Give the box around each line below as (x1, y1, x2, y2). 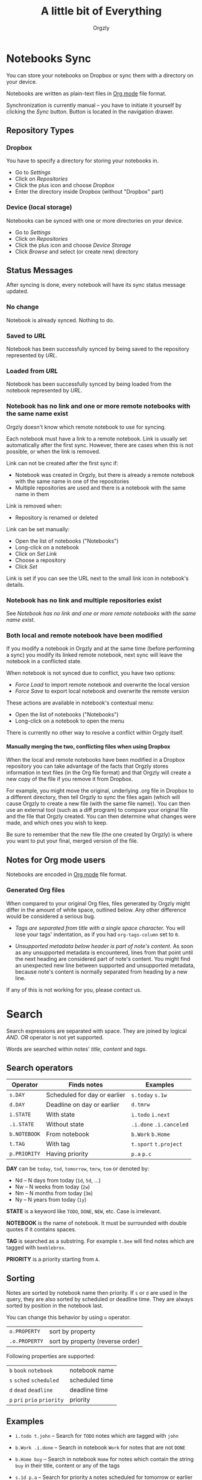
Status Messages (6, 266, 74, 276)
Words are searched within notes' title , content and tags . (6, 1045, 147, 1053)
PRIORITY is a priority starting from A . (6, 1255, 100, 1263)
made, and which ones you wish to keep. (6, 819, 108, 826)
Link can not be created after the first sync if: (6, 459, 119, 467)
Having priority (46, 1150, 89, 1158)
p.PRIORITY (9, 1150, 40, 1157)
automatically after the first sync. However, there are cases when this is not (6, 441, 194, 448)
